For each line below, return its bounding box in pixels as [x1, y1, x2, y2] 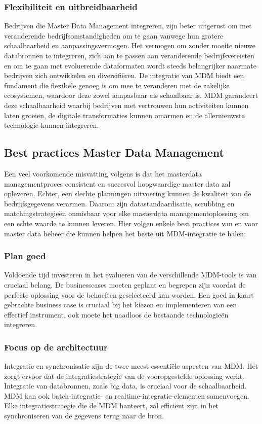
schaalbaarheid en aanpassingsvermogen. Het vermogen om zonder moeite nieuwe [4, 40, 256, 51]
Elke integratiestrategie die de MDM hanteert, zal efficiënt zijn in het [4, 400, 219, 411]
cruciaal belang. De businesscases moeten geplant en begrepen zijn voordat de [4, 279, 246, 290]
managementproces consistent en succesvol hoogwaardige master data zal [4, 178, 231, 189]
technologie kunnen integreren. [4, 120, 99, 130]
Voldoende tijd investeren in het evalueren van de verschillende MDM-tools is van [4, 269, 257, 280]
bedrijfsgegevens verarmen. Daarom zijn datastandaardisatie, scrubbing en [4, 198, 235, 208]
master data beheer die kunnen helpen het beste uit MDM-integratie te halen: [4, 228, 246, 238]
